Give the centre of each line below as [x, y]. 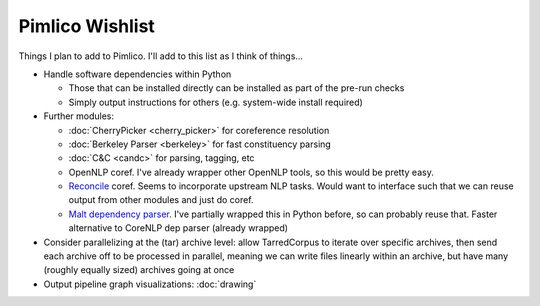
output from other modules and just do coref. [161, 200]
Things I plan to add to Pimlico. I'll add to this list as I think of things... [161, 56]
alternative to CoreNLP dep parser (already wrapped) [178, 228]
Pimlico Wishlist [86, 26]
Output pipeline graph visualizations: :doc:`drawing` [150, 284]
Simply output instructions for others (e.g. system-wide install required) [216, 102]
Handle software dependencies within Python [137, 74]
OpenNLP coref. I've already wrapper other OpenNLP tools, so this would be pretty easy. [251, 172]
